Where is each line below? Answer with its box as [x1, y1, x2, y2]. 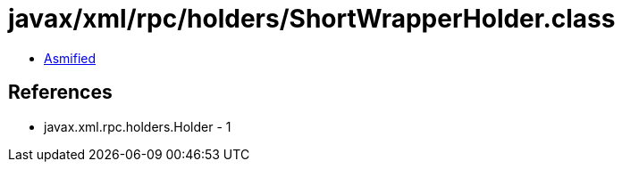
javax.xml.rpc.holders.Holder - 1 [44, 118, 231, 134]
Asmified [44, 50, 97, 66]
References [8, 81, 113, 104]
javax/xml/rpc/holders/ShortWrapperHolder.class [8, 4, 616, 34]
